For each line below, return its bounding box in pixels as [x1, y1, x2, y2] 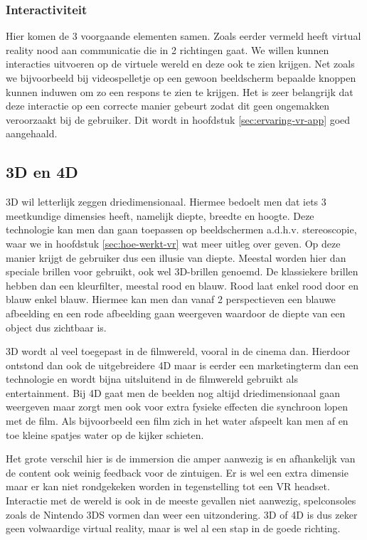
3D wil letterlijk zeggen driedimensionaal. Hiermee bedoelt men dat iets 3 [6, 194, 326, 209]
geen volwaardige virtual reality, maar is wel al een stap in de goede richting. [6, 521, 341, 536]
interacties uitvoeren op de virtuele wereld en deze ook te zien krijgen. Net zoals [6, 56, 355, 71]
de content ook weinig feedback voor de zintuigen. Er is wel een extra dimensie [6, 465, 349, 480]
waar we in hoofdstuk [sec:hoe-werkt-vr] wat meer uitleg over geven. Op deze [6, 235, 341, 250]
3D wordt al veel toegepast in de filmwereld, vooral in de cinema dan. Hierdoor [6, 344, 351, 359]
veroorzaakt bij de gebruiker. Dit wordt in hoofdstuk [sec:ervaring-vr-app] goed [6, 112, 351, 127]
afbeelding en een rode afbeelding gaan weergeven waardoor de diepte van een [6, 305, 346, 320]
